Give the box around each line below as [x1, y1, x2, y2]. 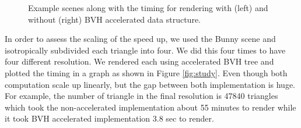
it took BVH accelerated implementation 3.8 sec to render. [5, 112, 214, 125]
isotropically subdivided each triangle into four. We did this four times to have [5, 44, 286, 56]
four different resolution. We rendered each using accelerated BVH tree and [5, 55, 274, 67]
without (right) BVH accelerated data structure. [28, 13, 201, 25]
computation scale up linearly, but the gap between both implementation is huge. [5, 78, 295, 90]
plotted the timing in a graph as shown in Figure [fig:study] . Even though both [5, 66, 288, 79]
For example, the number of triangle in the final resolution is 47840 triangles [5, 90, 278, 102]
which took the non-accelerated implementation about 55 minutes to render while [5, 101, 296, 113]
